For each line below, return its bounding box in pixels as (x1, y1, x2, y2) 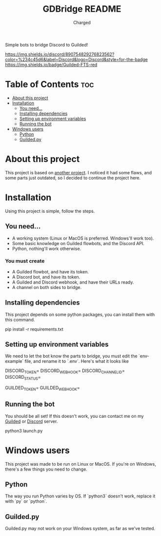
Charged (73, 20, 91, 25)
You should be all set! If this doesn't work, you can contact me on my (5, 413, 144, 419)
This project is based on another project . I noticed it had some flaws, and (5, 169, 152, 175)
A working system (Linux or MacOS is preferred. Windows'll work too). (12, 235, 154, 241)
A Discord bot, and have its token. (12, 274, 80, 280)
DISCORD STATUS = (5, 374, 41, 381)
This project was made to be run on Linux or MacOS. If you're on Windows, (5, 461, 156, 467)
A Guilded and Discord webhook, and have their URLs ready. (12, 279, 134, 285)
